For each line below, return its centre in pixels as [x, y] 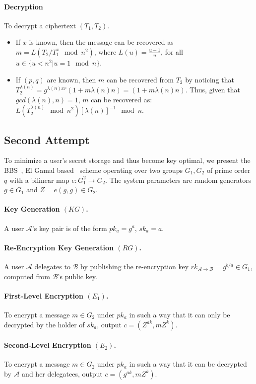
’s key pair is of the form [69, 228]
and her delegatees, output [62, 373]
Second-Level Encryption [48, 345]
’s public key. [77, 276]
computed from [27, 276]
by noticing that [210, 79]
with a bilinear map [39, 180]
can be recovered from [140, 79]
